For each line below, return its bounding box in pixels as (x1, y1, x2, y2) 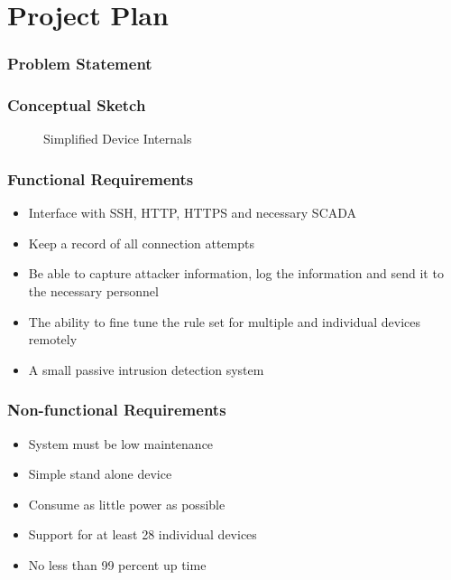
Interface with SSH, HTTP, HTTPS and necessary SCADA (28, 203, 357, 222)
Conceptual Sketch (7, 94, 146, 117)
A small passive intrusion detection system (28, 360, 264, 379)
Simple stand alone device (28, 464, 172, 483)
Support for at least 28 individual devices (28, 525, 257, 544)
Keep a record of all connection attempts (28, 233, 254, 252)
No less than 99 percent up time (28, 556, 207, 574)
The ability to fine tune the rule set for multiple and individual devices (28, 312, 421, 331)
